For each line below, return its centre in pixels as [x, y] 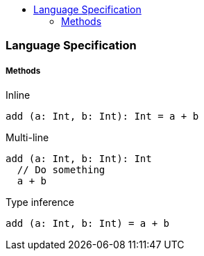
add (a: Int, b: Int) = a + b [88, 224]
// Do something [61, 170]
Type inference [40, 202]
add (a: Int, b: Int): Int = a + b [102, 117]
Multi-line [27, 138]
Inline [18, 95]
